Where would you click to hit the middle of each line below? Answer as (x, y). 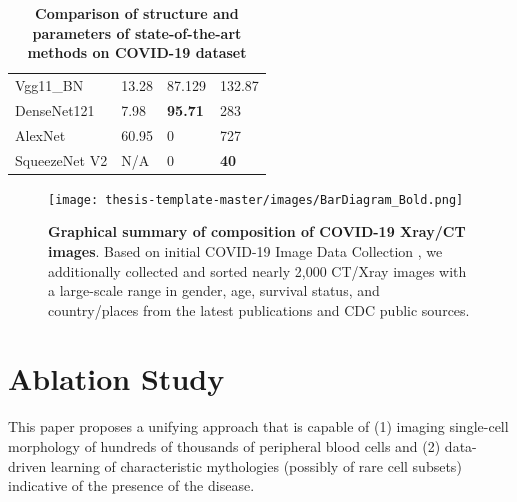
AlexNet (40, 134)
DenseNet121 (55, 109)
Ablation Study (116, 378)
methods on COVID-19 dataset (137, 52)
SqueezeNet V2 (61, 159)
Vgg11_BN (49, 85)
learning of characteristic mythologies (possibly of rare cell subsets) (256, 465)
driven (27, 465)
